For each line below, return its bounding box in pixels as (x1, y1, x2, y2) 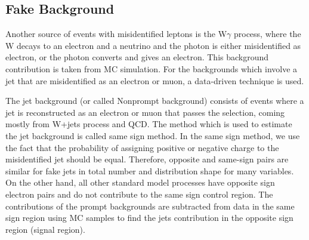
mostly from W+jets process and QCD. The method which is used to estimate (5, 118, 292, 130)
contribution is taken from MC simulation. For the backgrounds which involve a (5, 62, 298, 75)
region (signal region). (5, 223, 85, 235)
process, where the (233, 27, 301, 40)
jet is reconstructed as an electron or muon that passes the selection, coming (5, 106, 285, 118)
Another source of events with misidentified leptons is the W (5, 27, 227, 40)
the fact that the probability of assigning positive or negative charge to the (5, 141, 279, 153)
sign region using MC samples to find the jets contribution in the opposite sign (5, 211, 293, 224)
